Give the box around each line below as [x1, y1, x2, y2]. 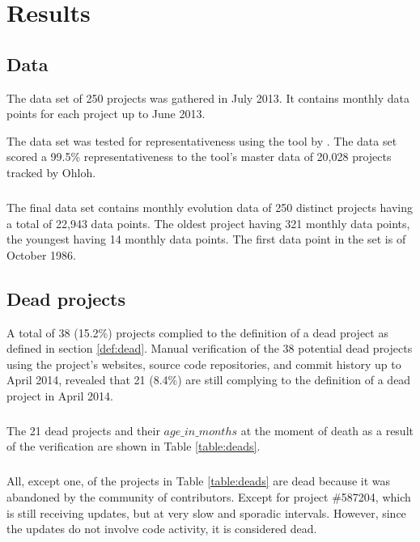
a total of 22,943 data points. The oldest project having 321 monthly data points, [6, 214, 410, 231]
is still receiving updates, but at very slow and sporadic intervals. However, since [6, 504, 406, 521]
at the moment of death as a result [240, 421, 414, 438]
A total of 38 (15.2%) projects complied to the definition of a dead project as [6, 324, 388, 341]
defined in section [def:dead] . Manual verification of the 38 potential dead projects [6, 340, 413, 357]
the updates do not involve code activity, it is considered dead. [6, 520, 317, 537]
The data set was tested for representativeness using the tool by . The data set [6, 132, 397, 149]
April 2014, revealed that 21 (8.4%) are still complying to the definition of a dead [6, 371, 411, 388]
